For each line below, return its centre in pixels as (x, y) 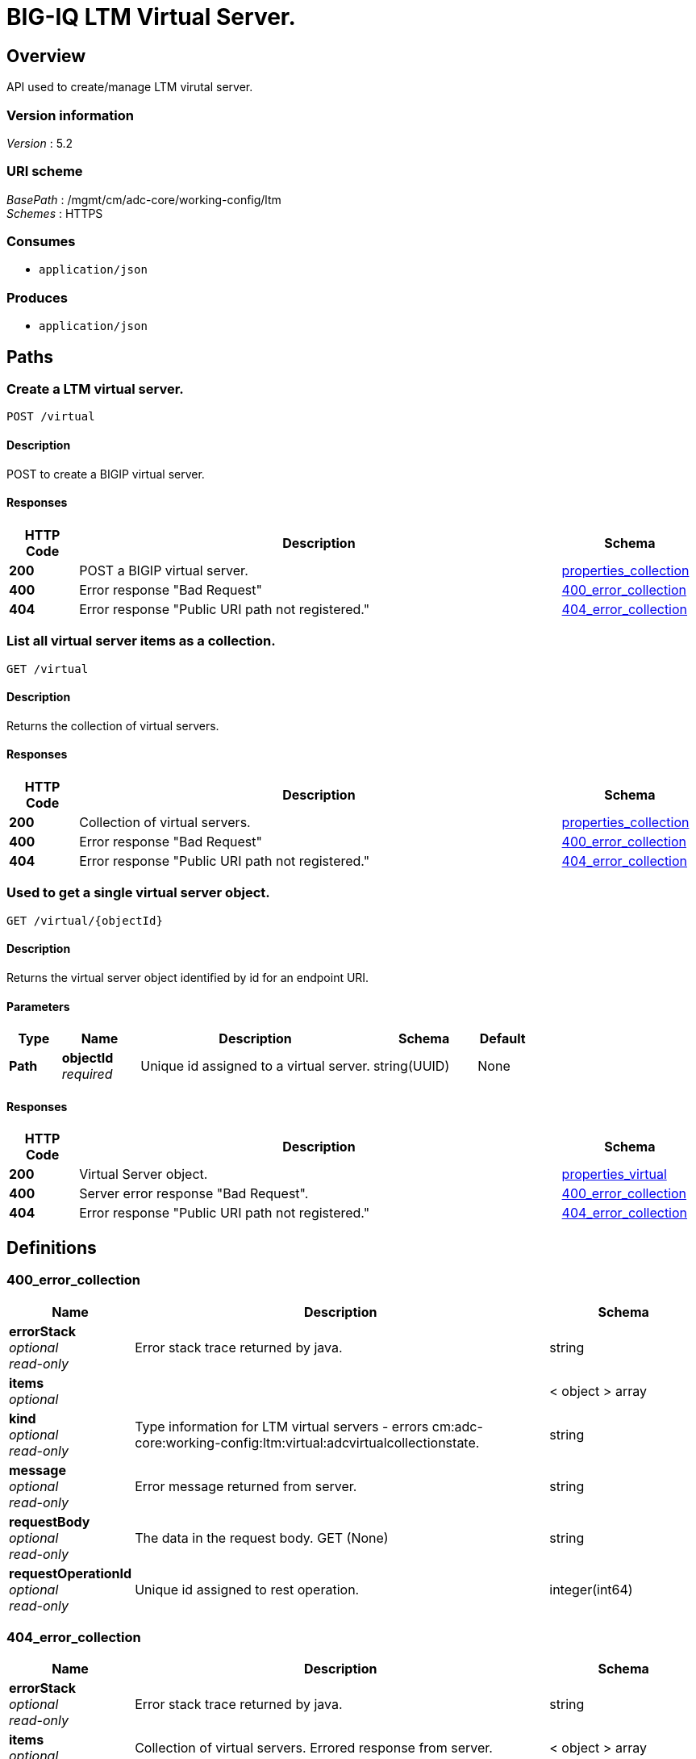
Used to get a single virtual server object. (138, 893)
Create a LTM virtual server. (95, 389)
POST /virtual (51, 417)
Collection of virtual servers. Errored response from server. (314, 1748)
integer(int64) (591, 1589)
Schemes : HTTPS (55, 213)
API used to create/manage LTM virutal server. (130, 87)
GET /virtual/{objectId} (85, 920)
